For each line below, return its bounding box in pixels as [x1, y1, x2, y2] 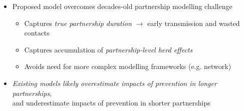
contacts [24, 27, 50, 38]
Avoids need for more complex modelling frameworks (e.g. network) [24, 61, 231, 71]
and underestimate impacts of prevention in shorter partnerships [12, 97, 210, 108]
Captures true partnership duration [24, 17, 132, 28]
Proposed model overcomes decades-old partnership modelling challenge [12, 1, 232, 11]
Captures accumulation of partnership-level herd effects [24, 44, 193, 54]
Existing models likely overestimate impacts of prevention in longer [12, 77, 217, 88]
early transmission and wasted [147, 17, 240, 28]
